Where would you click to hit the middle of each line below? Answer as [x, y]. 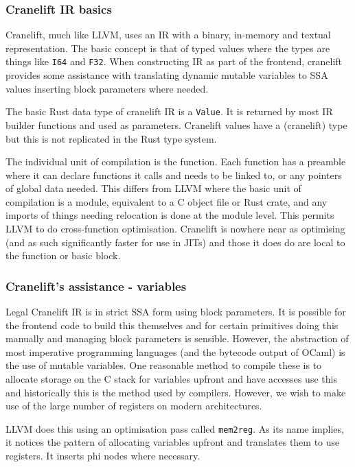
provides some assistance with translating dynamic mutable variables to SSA [167, 75]
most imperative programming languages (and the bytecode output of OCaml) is [175, 351]
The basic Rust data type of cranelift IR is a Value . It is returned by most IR [169, 111]
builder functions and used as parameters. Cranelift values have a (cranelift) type [176, 124]
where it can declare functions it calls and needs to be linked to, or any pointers [174, 175]
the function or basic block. [63, 255]
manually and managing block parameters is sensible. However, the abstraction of [177, 338]
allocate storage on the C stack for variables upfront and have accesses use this [171, 379]
